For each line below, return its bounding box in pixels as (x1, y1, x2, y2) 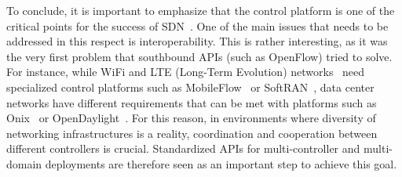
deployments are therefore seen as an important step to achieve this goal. (45, 155, 397, 172)
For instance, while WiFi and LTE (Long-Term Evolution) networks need (6, 63, 365, 80)
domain (6, 155, 42, 172)
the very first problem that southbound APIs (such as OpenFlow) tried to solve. (6, 48, 393, 64)
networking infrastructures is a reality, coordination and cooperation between (6, 125, 378, 141)
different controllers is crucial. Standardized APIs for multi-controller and (6, 140, 360, 157)
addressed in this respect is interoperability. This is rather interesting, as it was (6, 33, 388, 49)
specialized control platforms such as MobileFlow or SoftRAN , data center (6, 78, 375, 95)
